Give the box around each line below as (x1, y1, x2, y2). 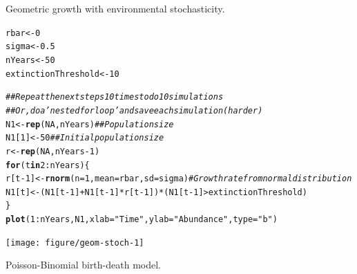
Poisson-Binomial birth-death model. (6, 257, 161, 272)
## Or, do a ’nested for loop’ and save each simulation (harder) (6, 105, 263, 116)
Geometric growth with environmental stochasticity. (6, 1, 225, 15)
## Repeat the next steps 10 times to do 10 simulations (6, 92, 224, 102)
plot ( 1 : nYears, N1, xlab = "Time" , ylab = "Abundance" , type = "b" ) (6, 214, 278, 225)
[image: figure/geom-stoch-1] (6, 237, 144, 248)
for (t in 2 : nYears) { (6, 160, 90, 170)
